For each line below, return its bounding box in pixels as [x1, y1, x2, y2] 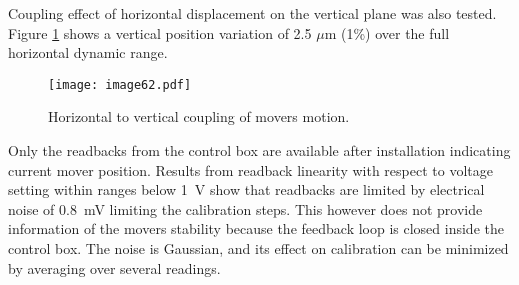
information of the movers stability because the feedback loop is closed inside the [8, 218, 504, 239]
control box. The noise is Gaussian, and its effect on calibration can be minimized [8, 238, 509, 258]
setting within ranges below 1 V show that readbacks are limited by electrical [8, 179, 485, 200]
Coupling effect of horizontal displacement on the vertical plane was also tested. [8, 3, 497, 23]
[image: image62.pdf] [48, 77, 192, 92]
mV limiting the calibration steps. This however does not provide [83, 198, 483, 219]
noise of [8, 198, 55, 219]
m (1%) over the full [324, 22, 450, 43]
